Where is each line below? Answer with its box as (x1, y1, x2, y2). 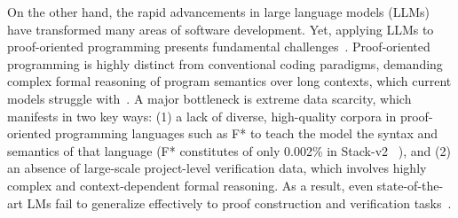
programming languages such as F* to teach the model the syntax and (55, 124, 438, 143)
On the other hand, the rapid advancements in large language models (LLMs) (7, 3, 430, 20)
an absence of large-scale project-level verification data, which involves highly (7, 159, 427, 177)
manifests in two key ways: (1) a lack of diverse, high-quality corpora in (7, 106, 397, 125)
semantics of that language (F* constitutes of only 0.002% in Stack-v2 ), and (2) (7, 141, 451, 160)
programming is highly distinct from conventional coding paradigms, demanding (7, 54, 443, 73)
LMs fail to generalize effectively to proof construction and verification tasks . (27, 193, 452, 212)
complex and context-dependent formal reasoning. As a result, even (7, 175, 374, 194)
